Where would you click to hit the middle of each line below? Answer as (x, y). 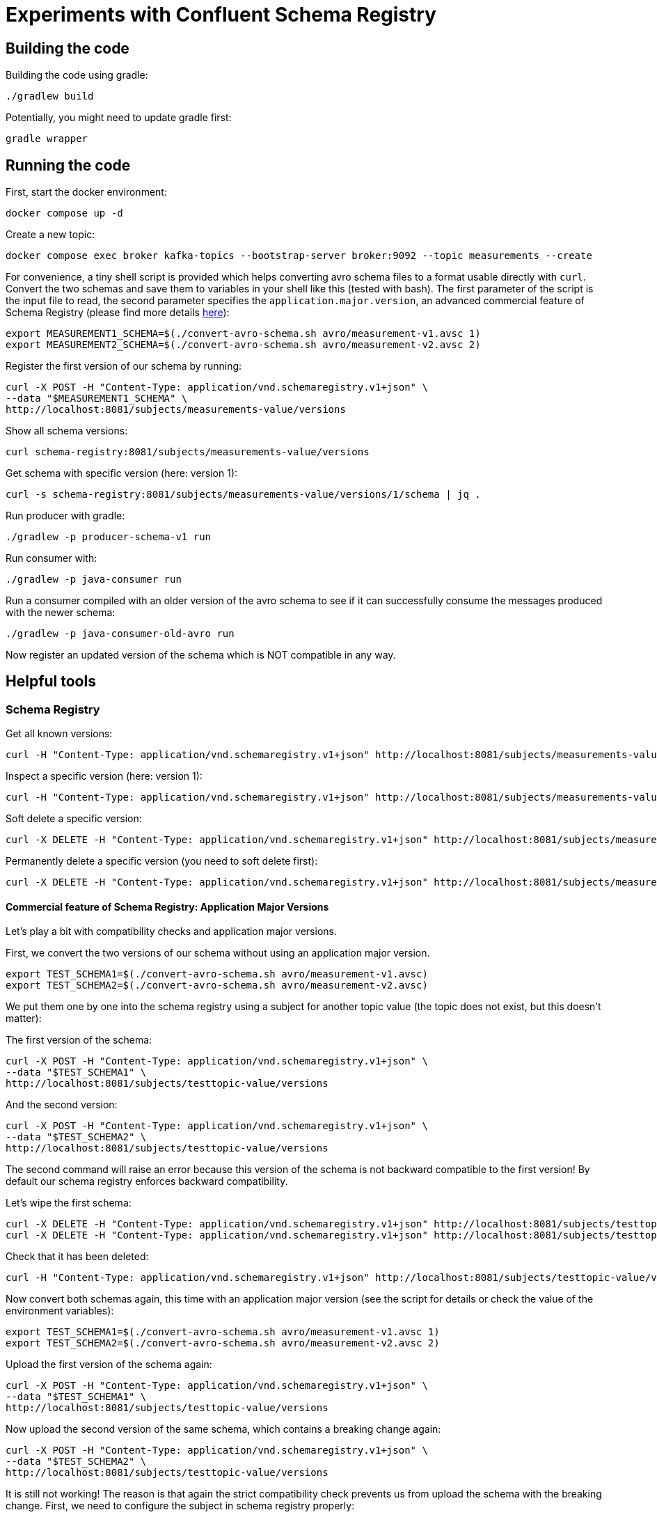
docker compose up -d (64, 213)
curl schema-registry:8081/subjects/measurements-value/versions (188, 452)
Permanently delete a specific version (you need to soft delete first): (162, 861)
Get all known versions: (59, 734)
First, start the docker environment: (86, 192)
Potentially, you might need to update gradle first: (119, 118)
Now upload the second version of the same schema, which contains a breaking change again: (223, 1429)
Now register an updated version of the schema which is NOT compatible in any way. (201, 655)
